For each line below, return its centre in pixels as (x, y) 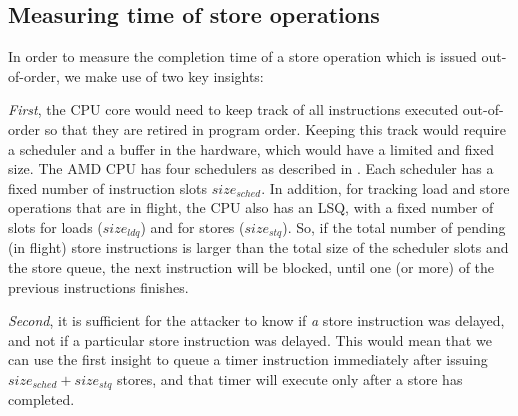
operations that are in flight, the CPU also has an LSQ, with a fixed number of (251, 207)
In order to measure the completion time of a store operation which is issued (242, 56)
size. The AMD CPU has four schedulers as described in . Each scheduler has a (251, 168)
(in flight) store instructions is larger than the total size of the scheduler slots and (258, 247)
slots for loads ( (55, 226)
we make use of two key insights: (164, 75)
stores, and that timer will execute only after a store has (290, 378)
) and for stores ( (192, 226)
